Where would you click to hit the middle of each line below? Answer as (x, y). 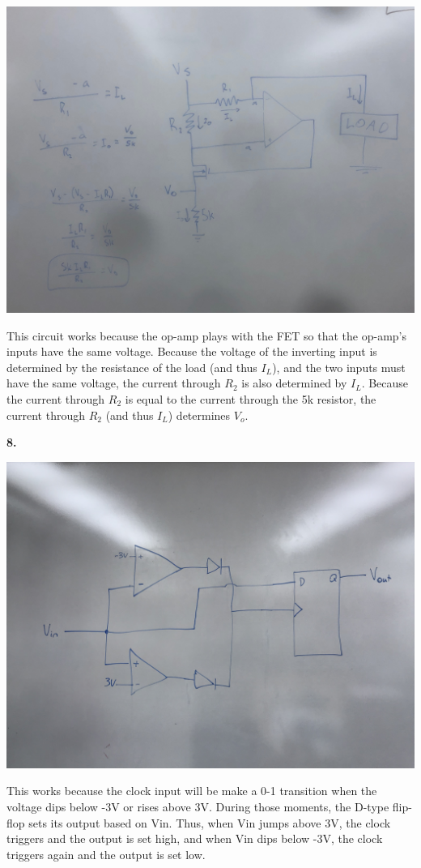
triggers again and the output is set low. (106, 854)
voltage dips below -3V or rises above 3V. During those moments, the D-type (198, 806)
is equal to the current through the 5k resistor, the (251, 398)
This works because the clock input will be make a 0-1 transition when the (192, 791)
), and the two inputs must (339, 367)
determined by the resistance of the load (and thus (132, 367)
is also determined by (294, 383)
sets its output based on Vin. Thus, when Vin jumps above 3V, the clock (210, 822)
